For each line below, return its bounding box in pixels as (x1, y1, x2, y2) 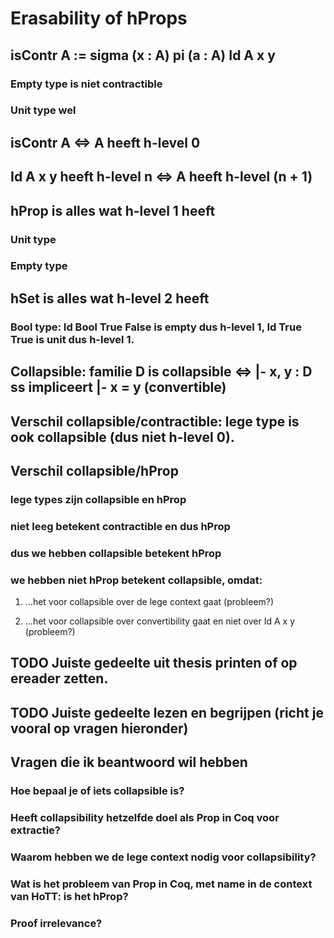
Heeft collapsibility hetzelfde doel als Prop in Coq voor (10, 811, 280, 824)
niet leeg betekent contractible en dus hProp (10, 519, 231, 533)
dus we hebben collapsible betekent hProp (10, 546, 222, 560)
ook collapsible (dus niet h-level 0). (10, 428, 235, 446)
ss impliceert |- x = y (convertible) (10, 379, 227, 396)
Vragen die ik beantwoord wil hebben (10, 754, 248, 771)
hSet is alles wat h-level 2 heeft (10, 290, 210, 307)
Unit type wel (10, 103, 77, 117)
